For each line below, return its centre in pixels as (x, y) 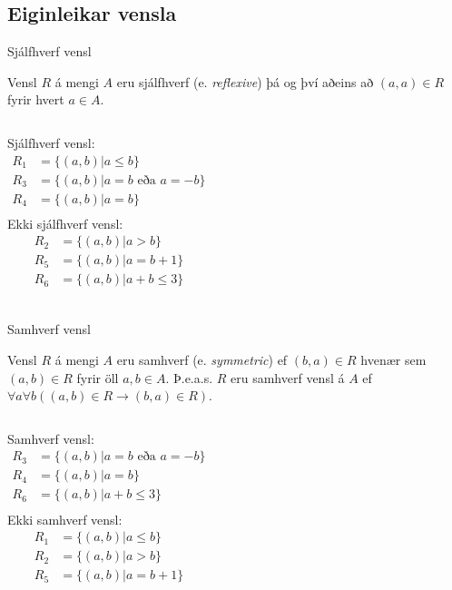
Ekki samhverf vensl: (65, 519)
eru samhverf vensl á (288, 377)
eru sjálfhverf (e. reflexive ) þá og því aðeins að (245, 81)
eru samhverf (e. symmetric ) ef (202, 360)
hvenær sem (393, 360)
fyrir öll (98, 377)
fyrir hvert (36, 99)
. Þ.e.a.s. (189, 377)
